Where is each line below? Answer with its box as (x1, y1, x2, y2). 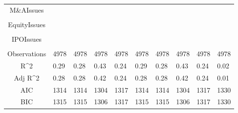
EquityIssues (8, 19, 45, 29)
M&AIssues (9, 4, 44, 15)
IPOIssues (12, 33, 42, 44)
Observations (7, 48, 46, 59)
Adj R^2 (14, 72, 40, 82)
